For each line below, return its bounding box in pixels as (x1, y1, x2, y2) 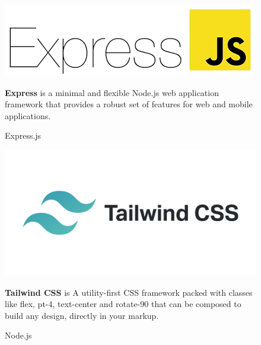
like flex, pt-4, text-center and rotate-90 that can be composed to (5, 298, 241, 310)
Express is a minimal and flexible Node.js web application (5, 86, 219, 98)
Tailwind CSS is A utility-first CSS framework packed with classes (5, 286, 253, 298)
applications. (5, 109, 51, 122)
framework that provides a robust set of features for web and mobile (5, 98, 253, 110)
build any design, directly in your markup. (5, 309, 159, 321)
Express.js (5, 129, 42, 142)
